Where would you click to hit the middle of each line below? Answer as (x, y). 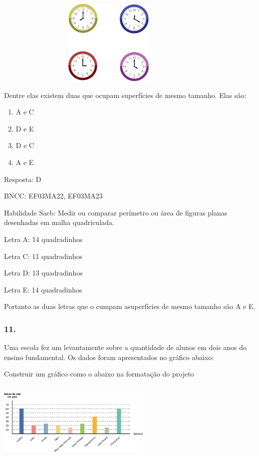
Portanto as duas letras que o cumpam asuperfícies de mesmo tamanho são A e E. (130, 306)
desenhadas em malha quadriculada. (59, 222)
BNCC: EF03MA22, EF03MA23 (53, 196)
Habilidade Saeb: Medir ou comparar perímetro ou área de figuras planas (116, 212)
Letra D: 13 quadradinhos (43, 273)
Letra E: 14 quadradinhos (43, 289)
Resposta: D (23, 179)
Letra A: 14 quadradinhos (43, 239)
